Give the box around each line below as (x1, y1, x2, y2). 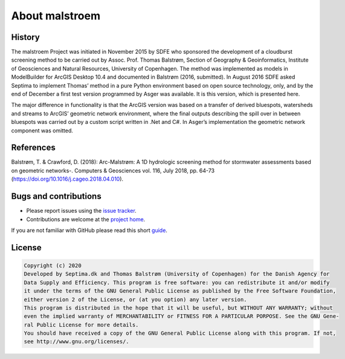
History (11, 32, 40, 42)
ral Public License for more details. (24, 321, 139, 328)
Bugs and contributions (11, 191, 102, 202)
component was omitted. (11, 127, 74, 134)
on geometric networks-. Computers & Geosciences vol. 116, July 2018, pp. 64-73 (11, 167, 215, 174)
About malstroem (11, 9, 101, 22)
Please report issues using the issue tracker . (26, 207, 137, 215)
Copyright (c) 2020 (24, 262, 82, 269)
